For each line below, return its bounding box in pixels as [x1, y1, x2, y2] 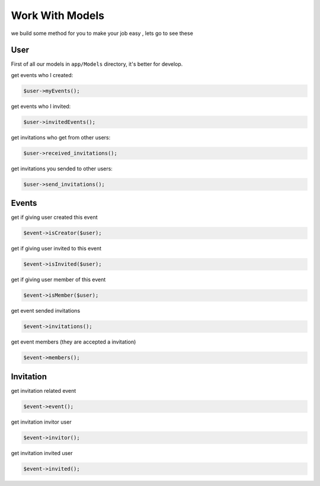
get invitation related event [11, 387, 76, 394]
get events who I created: [11, 71, 73, 78]
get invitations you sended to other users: [11, 165, 113, 172]
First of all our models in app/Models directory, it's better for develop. [11, 61, 183, 68]
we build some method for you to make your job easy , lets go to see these [11, 30, 194, 37]
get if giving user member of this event [11, 276, 106, 283]
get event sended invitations [11, 307, 81, 315]
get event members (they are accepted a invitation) [11, 338, 136, 345]
